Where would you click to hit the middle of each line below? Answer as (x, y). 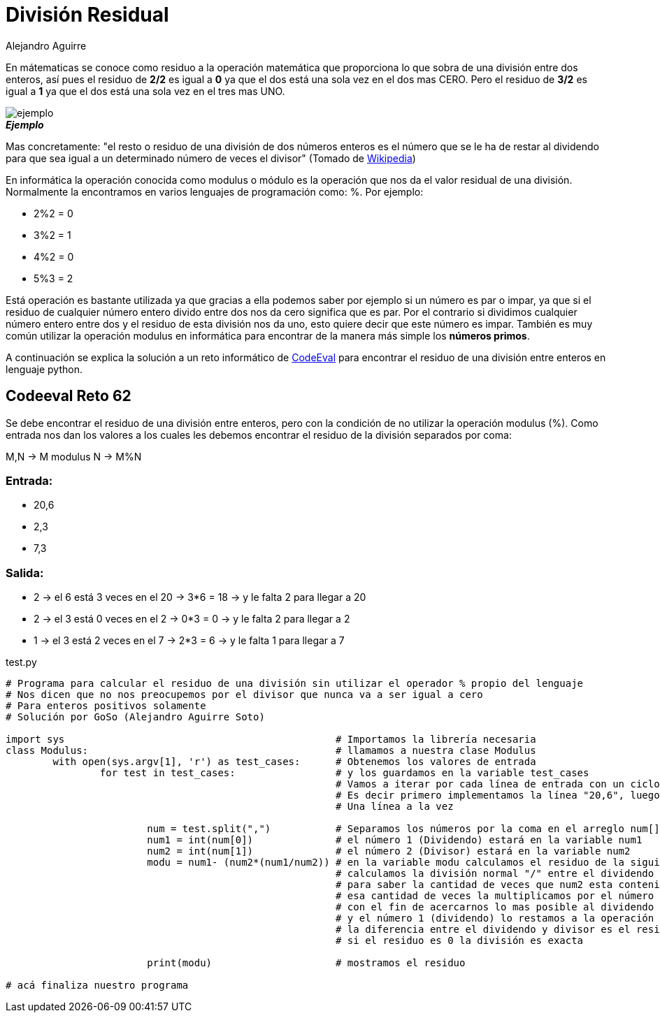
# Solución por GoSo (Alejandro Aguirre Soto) (135, 717)
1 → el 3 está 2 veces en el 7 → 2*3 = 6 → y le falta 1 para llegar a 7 (189, 641)
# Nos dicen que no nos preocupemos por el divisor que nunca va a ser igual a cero (244, 695)
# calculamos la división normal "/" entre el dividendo (495, 874)
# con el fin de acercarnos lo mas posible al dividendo (495, 907)
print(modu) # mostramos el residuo (306, 963)
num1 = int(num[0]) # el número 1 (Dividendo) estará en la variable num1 (395, 840)
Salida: (25, 573)
